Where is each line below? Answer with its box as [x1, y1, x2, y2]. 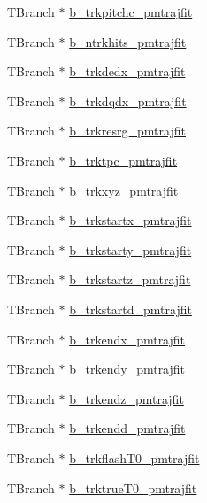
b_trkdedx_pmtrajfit [69, 62, 186, 81]
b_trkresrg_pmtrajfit [69, 121, 186, 140]
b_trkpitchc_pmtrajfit [69, 3, 193, 20]
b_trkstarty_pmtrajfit [69, 240, 192, 259]
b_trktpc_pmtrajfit [69, 151, 178, 169]
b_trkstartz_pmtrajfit [69, 270, 191, 289]
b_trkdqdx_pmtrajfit [69, 91, 187, 110]
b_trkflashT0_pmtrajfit [69, 448, 200, 467]
